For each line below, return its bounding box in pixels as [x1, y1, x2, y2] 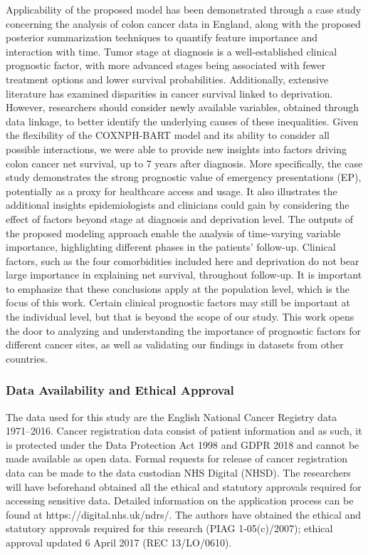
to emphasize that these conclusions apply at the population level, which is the [6, 281, 349, 296]
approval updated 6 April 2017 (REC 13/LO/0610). [6, 535, 232, 549]
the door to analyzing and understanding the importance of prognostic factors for [6, 323, 362, 338]
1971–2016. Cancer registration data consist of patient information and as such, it [6, 423, 362, 438]
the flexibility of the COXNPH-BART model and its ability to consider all [6, 128, 330, 142]
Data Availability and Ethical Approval [6, 381, 234, 399]
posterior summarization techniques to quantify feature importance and [6, 30, 317, 45]
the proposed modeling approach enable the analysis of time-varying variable [6, 225, 341, 240]
